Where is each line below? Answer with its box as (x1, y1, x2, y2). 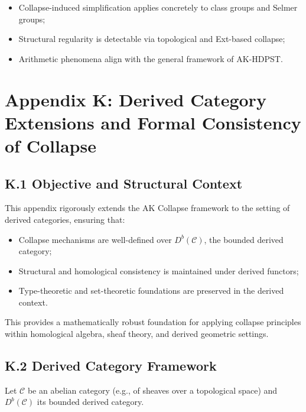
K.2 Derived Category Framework (5, 356, 217, 375)
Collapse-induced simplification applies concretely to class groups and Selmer (18, 1, 298, 13)
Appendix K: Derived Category (5, 87, 266, 111)
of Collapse (5, 133, 96, 157)
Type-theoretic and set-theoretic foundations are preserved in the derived (18, 284, 284, 297)
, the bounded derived (204, 233, 284, 245)
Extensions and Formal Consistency (5, 110, 301, 134)
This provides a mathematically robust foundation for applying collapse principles (5, 316, 301, 328)
